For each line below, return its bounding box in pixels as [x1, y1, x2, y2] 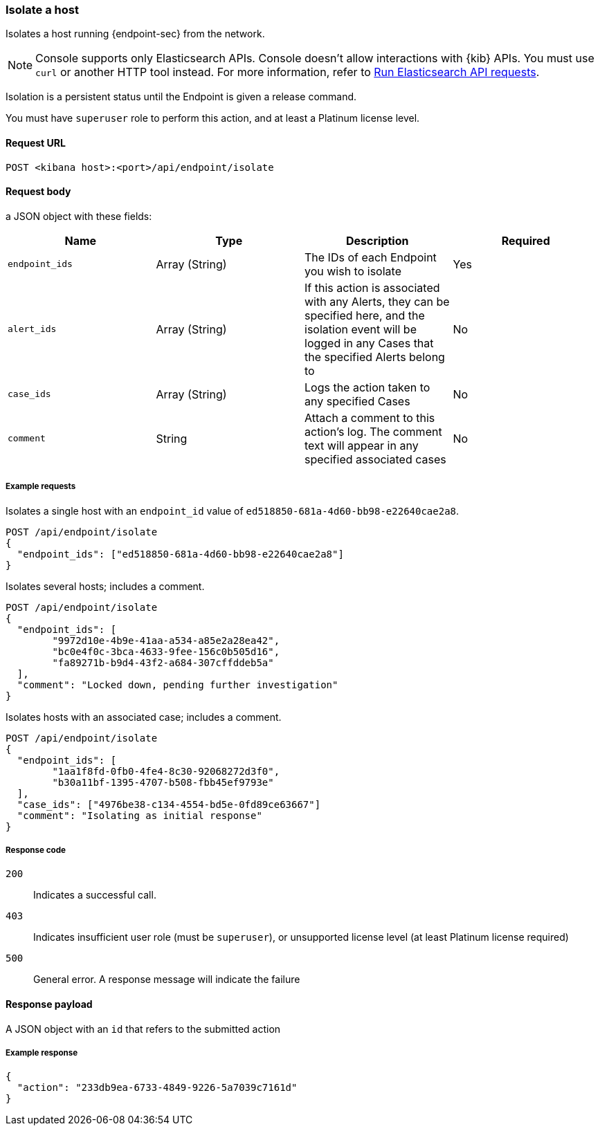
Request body [6, 185, 71, 198]
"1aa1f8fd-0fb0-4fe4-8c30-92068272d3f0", [52, 765, 280, 777]
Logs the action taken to [304, 380, 430, 394]
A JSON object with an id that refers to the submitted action [6, 1022, 281, 1035]
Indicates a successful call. [33, 889, 156, 901]
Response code [6, 845, 66, 855]
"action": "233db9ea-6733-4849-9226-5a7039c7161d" [17, 1082, 298, 1094]
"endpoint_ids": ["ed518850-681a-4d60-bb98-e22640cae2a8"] [17, 548, 344, 560]
